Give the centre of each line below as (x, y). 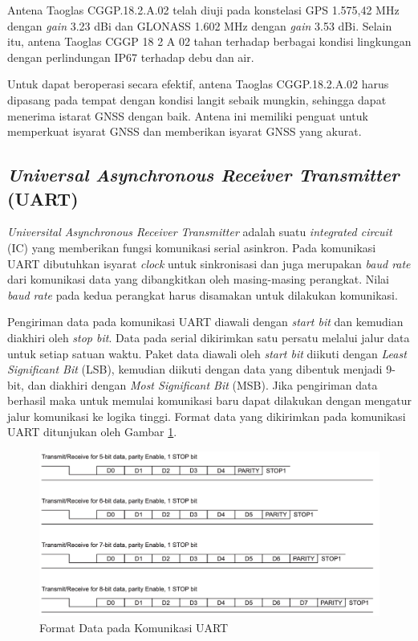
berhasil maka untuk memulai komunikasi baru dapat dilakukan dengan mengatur (209, 400)
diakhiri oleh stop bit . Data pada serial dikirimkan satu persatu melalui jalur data (209, 337)
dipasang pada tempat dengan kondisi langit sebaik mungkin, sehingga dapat (197, 99)
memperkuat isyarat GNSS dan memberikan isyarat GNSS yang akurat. (185, 131)
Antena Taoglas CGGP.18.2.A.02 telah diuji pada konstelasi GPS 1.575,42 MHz (203, 10)
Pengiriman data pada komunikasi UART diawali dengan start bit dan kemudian (205, 322)
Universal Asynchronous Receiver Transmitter (203, 175)
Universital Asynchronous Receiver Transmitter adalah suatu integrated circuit (200, 232)
